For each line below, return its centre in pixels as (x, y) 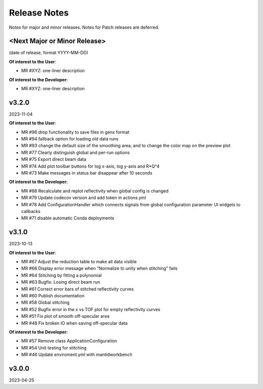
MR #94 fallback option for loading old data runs (70, 139)
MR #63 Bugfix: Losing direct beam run (61, 282)
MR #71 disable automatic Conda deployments (68, 218)
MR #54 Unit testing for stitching (54, 348)
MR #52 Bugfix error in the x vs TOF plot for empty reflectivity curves (91, 309)
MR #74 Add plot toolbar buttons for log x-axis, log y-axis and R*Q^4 (90, 166)
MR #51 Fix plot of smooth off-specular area (65, 316)
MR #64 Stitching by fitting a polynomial (61, 275)
